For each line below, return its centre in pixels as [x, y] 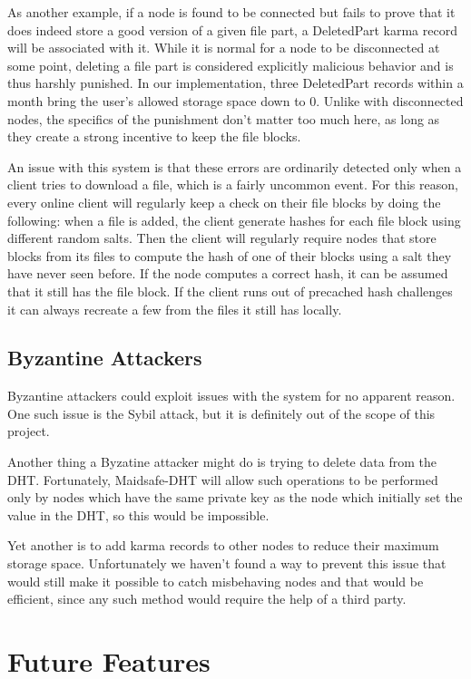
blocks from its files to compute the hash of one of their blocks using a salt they [230, 255]
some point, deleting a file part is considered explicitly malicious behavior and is [231, 65]
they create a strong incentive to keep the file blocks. [154, 136]
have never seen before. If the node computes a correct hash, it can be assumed [228, 273]
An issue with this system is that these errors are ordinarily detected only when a [235, 166]
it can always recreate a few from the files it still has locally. [175, 309]
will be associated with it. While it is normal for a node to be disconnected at [224, 48]
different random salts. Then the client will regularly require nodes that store [222, 238]
